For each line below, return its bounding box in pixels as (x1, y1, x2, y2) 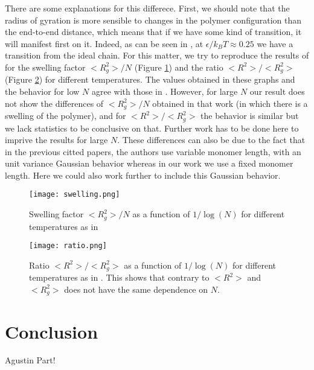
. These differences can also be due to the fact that (117, 133, 306, 146)
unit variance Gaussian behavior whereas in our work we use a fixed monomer (5, 157, 293, 170)
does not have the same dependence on (64, 282, 208, 295)
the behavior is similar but (200, 109, 299, 122)
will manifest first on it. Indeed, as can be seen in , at (5, 37, 203, 49)
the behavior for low (5, 85, 80, 98)
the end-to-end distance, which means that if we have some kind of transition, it (5, 25, 302, 38)
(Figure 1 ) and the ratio (134, 60, 223, 73)
